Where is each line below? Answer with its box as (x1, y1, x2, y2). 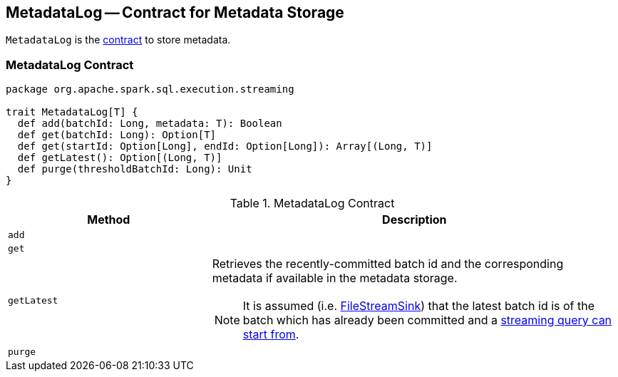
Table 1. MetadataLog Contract (230, 196, 395, 211)
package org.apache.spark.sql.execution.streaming (6, 83, 294, 95)
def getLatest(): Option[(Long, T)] (17, 152, 222, 164)
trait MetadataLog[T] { (6, 106, 138, 118)
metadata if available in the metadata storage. (212, 271, 458, 286)
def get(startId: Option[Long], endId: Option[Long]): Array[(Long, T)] (17, 140, 433, 153)
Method (87, 212, 130, 227)
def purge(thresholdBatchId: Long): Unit (17, 163, 252, 175)
